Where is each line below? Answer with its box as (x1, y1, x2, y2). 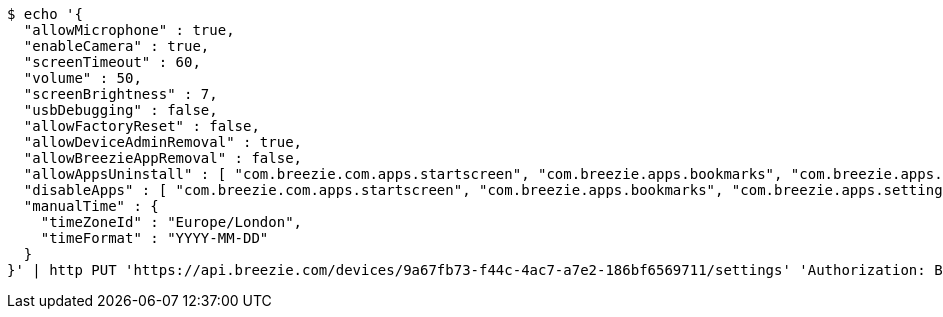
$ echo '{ (7, 6, 83, 22)
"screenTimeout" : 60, (23, 54, 201, 70)
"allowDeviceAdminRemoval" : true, (23, 134, 303, 150)
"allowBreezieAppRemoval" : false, (23, 150, 303, 166)
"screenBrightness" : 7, (23, 86, 218, 102)
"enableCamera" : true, (23, 38, 210, 54)
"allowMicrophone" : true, (23, 22, 235, 38)
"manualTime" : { (23, 198, 159, 214)
